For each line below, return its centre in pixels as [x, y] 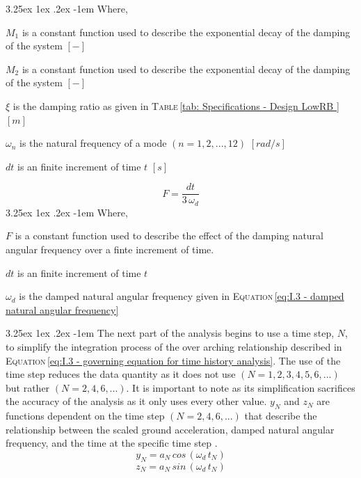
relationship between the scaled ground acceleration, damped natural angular [170, 429]
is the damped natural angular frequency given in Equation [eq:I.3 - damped [182, 296]
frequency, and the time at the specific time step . [112, 443]
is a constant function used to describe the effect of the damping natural [169, 236]
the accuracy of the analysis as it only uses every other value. [136, 401]
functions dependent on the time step [85, 416]
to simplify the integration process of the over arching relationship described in [174, 347]
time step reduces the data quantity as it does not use [121, 374]
